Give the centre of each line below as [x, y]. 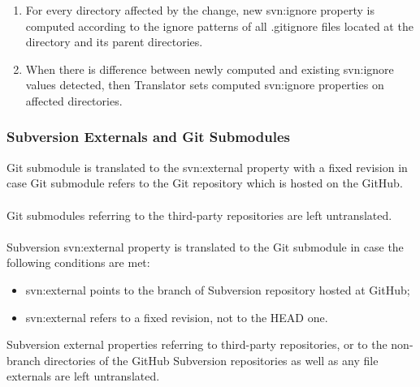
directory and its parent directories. [114, 42]
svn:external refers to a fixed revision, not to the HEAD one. [177, 317]
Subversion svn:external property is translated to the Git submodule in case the [205, 246]
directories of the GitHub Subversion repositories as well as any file [211, 360]
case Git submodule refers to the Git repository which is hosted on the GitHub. [205, 183]
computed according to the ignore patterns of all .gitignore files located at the [219, 26]
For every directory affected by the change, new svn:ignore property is [200, 10]
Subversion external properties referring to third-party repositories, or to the [197, 344]
